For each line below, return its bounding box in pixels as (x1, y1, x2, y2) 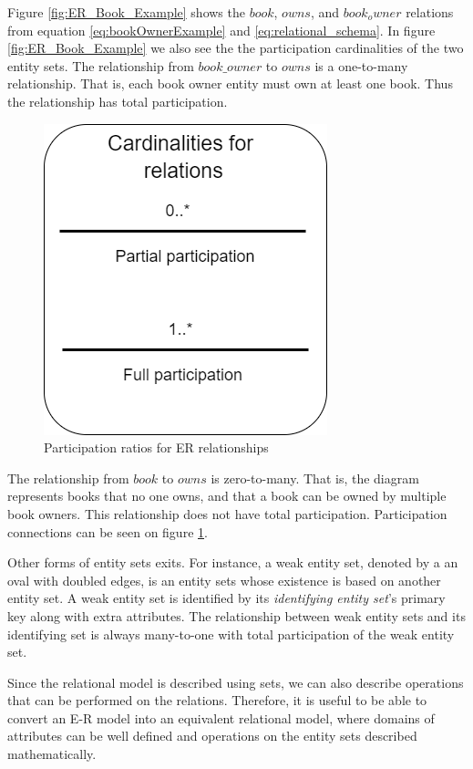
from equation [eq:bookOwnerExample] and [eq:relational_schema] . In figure (7, 20, 436, 39)
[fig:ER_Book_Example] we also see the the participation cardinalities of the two (7, 38, 464, 57)
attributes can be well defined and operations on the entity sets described (7, 726, 417, 745)
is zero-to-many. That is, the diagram (211, 468, 419, 487)
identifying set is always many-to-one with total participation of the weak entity (7, 624, 455, 643)
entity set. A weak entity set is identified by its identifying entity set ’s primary (7, 588, 446, 608)
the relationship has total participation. (7, 91, 228, 110)
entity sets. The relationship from (7, 56, 194, 75)
